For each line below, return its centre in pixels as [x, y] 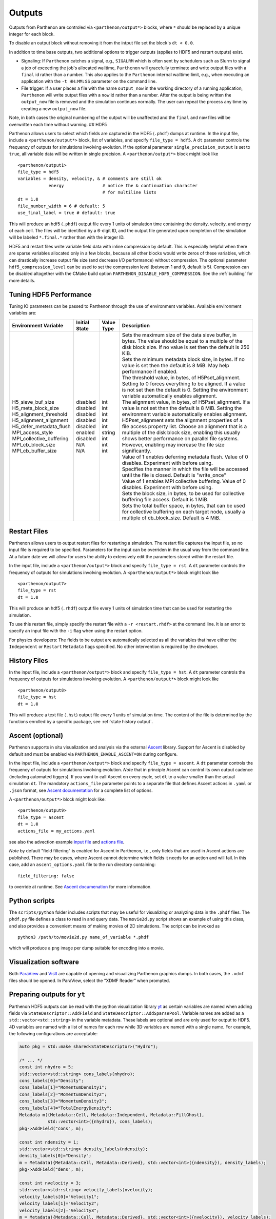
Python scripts [32, 900]
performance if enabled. [150, 372]
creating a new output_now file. [54, 108]
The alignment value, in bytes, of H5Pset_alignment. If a [186, 402]
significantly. [137, 451]
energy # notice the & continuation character [123, 186]
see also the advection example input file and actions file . [67, 842]
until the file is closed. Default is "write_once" [174, 475]
